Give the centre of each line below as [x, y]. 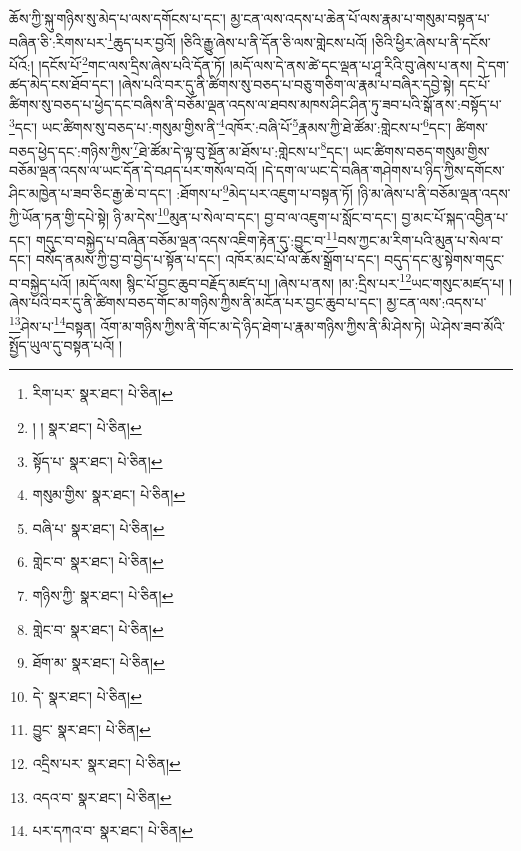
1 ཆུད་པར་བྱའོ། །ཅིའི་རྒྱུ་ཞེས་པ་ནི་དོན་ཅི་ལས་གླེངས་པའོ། [237, 40]
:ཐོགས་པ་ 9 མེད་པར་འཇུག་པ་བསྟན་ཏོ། [264, 192]
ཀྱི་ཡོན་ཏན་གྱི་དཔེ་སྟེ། [59, 216]
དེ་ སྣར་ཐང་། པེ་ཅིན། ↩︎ [87, 695]
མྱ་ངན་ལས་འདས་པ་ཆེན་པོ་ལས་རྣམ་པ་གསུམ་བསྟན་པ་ [360, 18]
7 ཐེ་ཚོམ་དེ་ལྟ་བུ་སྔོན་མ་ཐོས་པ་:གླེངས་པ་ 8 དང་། [240, 149]
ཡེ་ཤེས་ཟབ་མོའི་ [467, 325]
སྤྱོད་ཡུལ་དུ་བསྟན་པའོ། [62, 344]
